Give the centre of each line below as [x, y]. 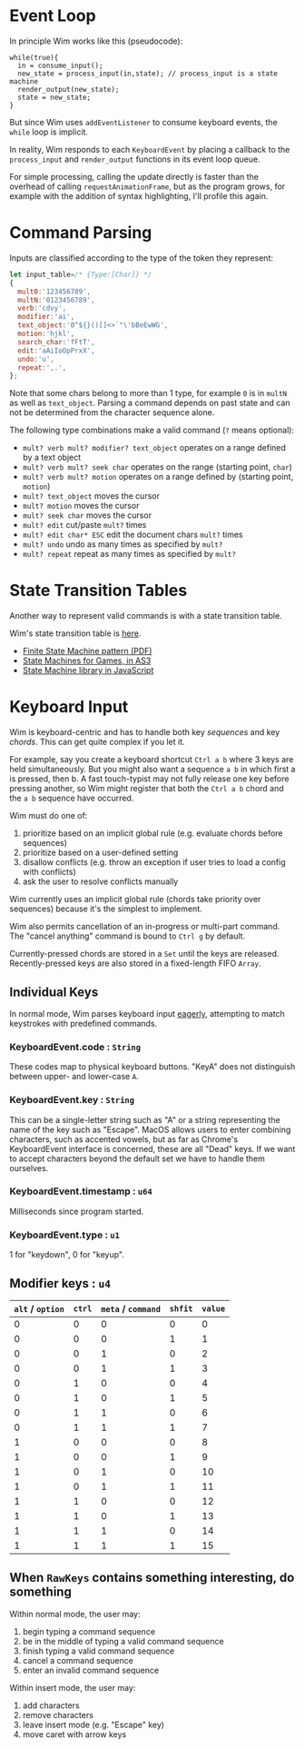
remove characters [58, 1714]
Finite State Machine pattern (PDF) [87, 651]
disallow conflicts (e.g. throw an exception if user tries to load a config [154, 862]
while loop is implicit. [49, 132]
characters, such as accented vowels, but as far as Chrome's [124, 1139]
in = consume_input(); [60, 65]
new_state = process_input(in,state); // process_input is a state [148, 74]
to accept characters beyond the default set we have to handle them [138, 1158]
